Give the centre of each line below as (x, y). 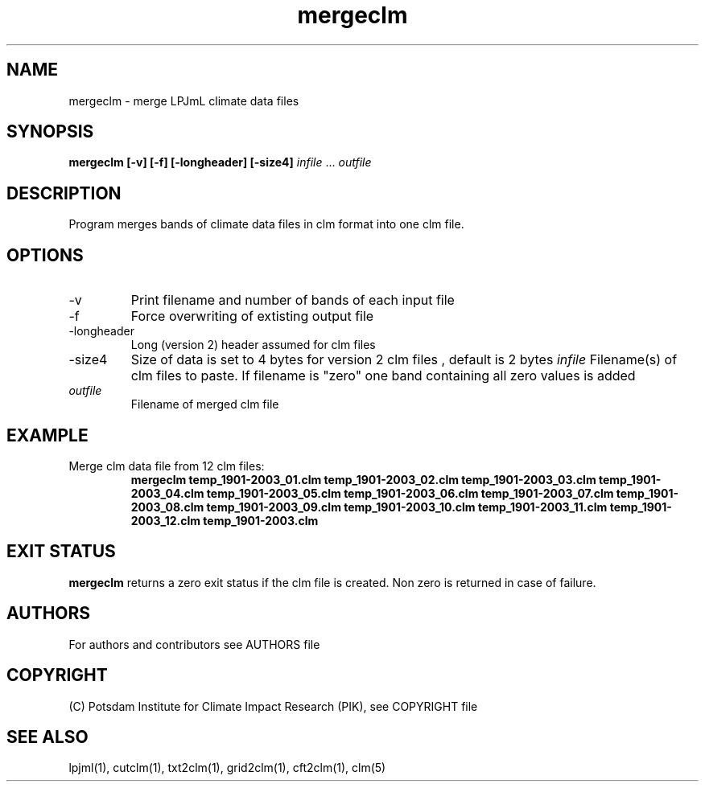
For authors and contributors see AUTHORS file (194, 644)
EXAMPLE (47, 435)
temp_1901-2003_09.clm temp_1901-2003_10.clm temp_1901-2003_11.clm (407, 507)
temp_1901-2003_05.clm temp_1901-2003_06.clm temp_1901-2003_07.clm (410, 493)
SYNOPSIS (50, 132)
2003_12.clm (166, 520)
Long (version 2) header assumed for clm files (253, 345)
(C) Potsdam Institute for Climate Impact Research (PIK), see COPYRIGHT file (273, 706)
